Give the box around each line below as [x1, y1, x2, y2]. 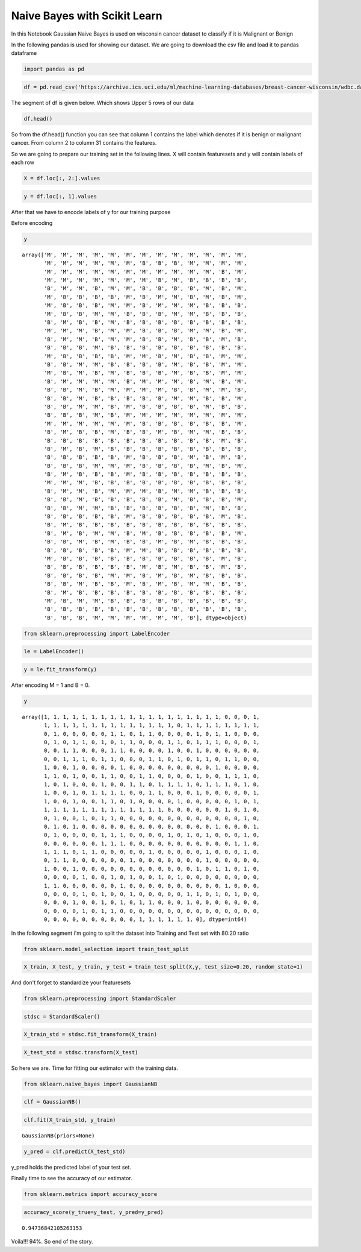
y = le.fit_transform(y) [23, 666, 97, 672]
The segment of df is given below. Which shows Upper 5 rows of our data [11, 99, 194, 106]
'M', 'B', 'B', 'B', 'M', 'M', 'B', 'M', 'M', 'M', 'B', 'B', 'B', [44, 302, 247, 309]
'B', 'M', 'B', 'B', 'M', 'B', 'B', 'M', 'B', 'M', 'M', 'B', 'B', [44, 429, 247, 435]
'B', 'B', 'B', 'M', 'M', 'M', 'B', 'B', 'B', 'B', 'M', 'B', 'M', [44, 462, 247, 469]
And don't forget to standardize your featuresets [11, 979, 131, 986]
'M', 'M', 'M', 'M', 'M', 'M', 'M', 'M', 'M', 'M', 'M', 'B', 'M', [44, 268, 247, 275]
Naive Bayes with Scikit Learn [11, 9, 162, 22]
